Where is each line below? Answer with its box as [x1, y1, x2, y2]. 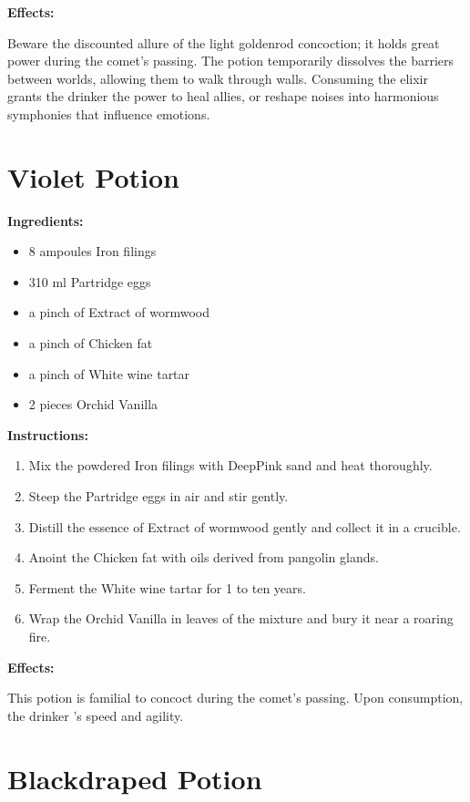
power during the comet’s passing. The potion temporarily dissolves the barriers [7, 51, 455, 70]
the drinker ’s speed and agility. [7, 705, 184, 725]
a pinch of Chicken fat [28, 334, 153, 353]
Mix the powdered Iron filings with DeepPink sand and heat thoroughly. [28, 456, 433, 475]
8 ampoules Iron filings [28, 242, 157, 261]
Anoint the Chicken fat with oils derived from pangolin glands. [28, 548, 379, 567]
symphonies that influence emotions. [7, 104, 210, 123]
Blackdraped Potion [7, 759, 262, 797]
